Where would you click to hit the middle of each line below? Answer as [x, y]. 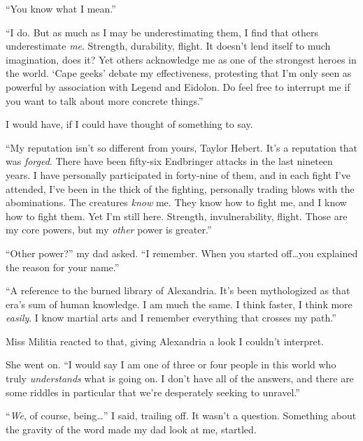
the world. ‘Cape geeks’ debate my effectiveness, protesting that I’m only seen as [179, 73]
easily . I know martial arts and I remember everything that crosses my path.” [171, 318]
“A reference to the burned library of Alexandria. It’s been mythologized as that [178, 290]
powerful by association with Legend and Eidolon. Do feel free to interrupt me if [178, 86]
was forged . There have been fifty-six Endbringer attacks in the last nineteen [169, 161]
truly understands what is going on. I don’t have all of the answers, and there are [180, 378]
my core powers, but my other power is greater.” [109, 230]
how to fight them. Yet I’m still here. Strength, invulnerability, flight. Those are [177, 216]
